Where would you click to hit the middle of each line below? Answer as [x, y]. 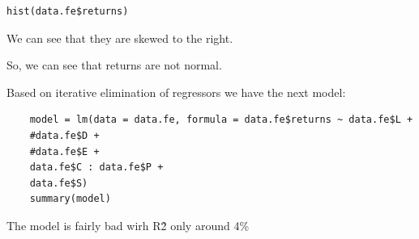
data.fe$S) [59, 183]
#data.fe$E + [64, 151]
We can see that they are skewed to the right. [120, 38]
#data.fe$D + [64, 135]
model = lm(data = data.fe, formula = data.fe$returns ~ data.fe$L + [221, 120]
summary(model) [70, 199]
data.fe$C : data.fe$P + [96, 168]
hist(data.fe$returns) [68, 11]
